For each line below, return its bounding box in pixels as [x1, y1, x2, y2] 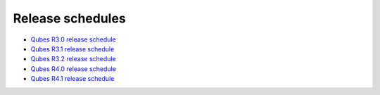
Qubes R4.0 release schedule [30, 64, 116, 73]
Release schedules [13, 11, 126, 26]
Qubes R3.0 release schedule [30, 35, 116, 44]
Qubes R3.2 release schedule [30, 55, 116, 63]
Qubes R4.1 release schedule [30, 75, 115, 83]
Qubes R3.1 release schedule [30, 44, 115, 53]
